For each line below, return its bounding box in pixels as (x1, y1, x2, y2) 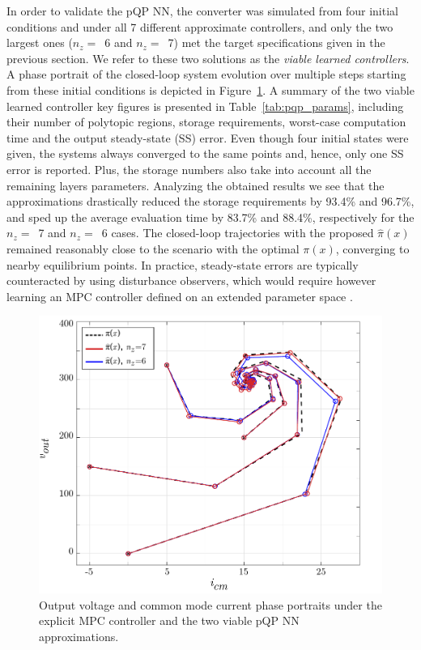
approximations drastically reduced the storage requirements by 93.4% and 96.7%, (6, 193, 415, 210)
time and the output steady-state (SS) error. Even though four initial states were (6, 129, 409, 146)
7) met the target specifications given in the (168, 34, 385, 51)
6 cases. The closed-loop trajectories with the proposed (101, 224, 374, 241)
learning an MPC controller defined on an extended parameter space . (6, 287, 353, 304)
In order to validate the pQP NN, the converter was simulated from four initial (6, 2, 398, 19)
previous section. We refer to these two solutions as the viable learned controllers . (6, 49, 410, 66)
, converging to (335, 240, 410, 257)
